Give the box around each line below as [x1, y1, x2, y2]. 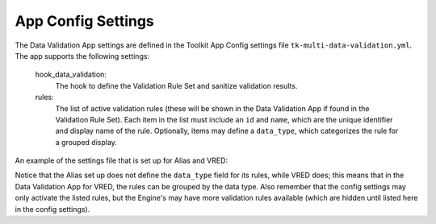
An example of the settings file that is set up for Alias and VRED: [15, 156, 228, 165]
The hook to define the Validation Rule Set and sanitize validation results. [55, 81, 298, 90]
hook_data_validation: [35, 69, 107, 80]
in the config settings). [15, 204, 90, 214]
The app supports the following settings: [15, 51, 149, 60]
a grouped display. [55, 137, 117, 147]
